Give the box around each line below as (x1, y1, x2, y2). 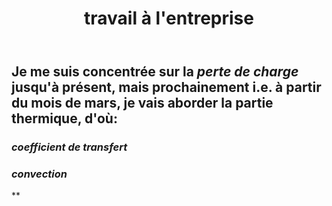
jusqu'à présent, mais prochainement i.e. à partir (11, 79, 322, 96)
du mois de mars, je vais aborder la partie (11, 95, 274, 112)
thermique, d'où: (11, 110, 118, 127)
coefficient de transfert (11, 140, 128, 154)
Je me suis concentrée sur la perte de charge (11, 63, 299, 81)
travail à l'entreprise (84, 7, 254, 30)
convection (11, 167, 68, 181)
